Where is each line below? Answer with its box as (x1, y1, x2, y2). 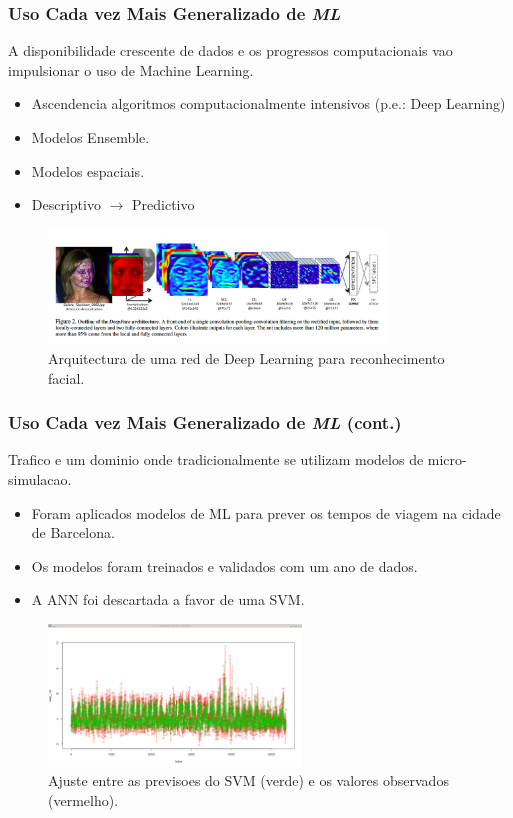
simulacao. (8, 468, 72, 489)
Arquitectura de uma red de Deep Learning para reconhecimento (48, 347, 445, 368)
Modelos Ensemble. (31, 127, 150, 147)
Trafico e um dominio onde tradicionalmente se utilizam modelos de (8, 449, 424, 470)
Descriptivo (31, 194, 101, 215)
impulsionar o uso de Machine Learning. (8, 59, 254, 80)
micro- (427, 449, 467, 470)
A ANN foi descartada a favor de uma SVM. (31, 589, 305, 610)
